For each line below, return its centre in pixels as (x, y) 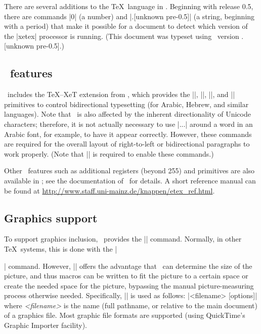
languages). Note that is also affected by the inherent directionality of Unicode (127, 114)
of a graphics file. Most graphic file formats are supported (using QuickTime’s (125, 315)
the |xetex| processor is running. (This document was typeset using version (122, 36)
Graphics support (51, 218)
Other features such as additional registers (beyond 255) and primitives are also (129, 171)
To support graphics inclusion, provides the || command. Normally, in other (123, 239)
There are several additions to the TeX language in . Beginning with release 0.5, (129, 6)
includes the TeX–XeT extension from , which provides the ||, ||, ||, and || (121, 94)
